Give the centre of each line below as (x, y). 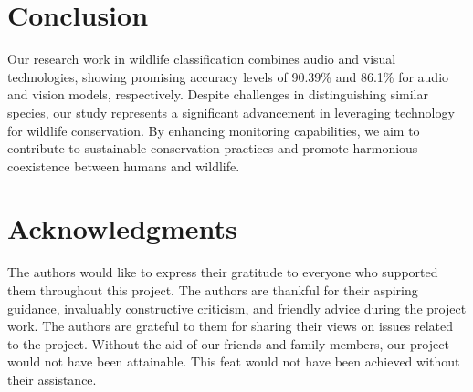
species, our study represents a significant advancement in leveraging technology (231, 112)
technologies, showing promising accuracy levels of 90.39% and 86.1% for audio (228, 76)
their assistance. (52, 379)
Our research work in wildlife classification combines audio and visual (202, 59)
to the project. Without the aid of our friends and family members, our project (228, 343)
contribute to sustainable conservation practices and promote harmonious (213, 148)
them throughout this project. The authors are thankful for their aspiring (213, 290)
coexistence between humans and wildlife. (124, 165)
